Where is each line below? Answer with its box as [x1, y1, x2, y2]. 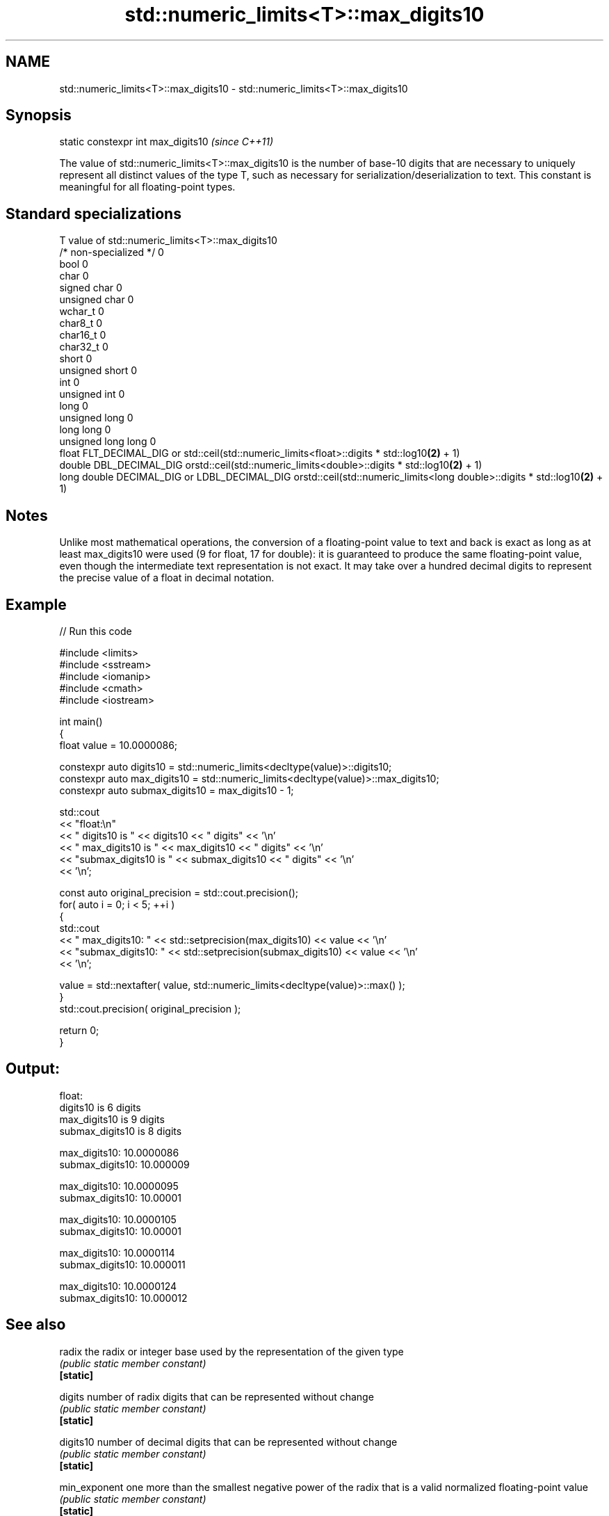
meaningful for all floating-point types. [59, 181, 236, 193]
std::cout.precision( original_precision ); [59, 1002, 241, 1015]
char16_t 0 [59, 329, 106, 341]
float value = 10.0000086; [59, 739, 178, 751]
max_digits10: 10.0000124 [59, 1280, 177, 1292]
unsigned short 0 [59, 364, 138, 377]
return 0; [59, 1024, 99, 1036]
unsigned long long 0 [59, 435, 156, 448]
